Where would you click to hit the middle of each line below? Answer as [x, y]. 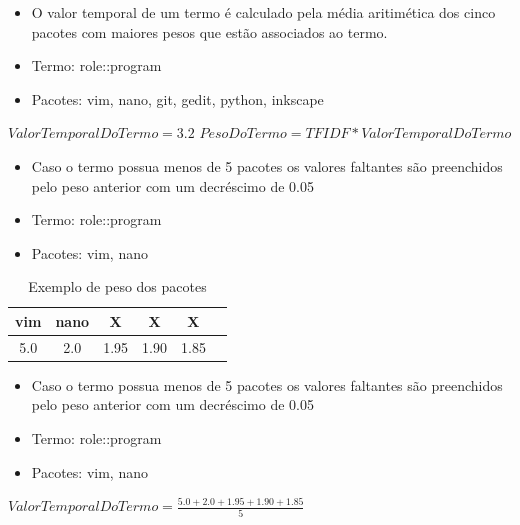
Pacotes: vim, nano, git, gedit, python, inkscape [177, 98]
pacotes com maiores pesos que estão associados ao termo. [209, 31]
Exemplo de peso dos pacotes [117, 286]
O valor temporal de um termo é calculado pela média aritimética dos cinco [263, 12]
